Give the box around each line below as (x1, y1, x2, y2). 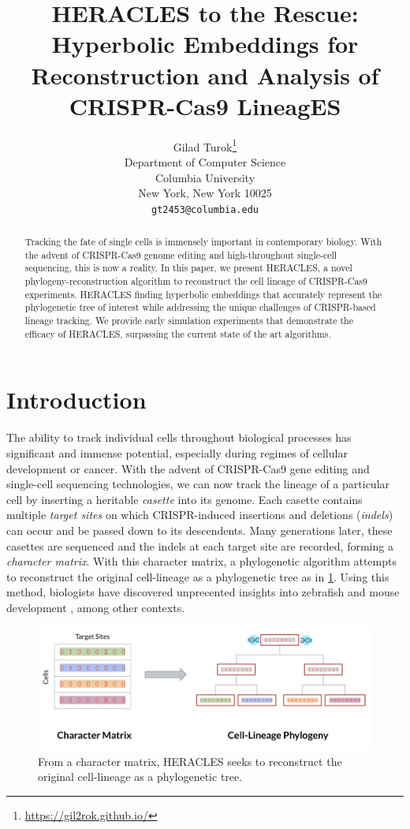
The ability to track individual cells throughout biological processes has (6, 429, 352, 446)
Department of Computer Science (124, 153, 286, 170)
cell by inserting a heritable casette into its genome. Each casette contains (6, 491, 363, 507)
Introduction (6, 383, 147, 416)
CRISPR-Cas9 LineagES (69, 89, 341, 121)
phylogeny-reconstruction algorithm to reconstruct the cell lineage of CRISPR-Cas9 (24, 274, 367, 288)
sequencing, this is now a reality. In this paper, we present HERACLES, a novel (24, 261, 352, 274)
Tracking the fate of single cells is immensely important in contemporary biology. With (24, 235, 382, 248)
